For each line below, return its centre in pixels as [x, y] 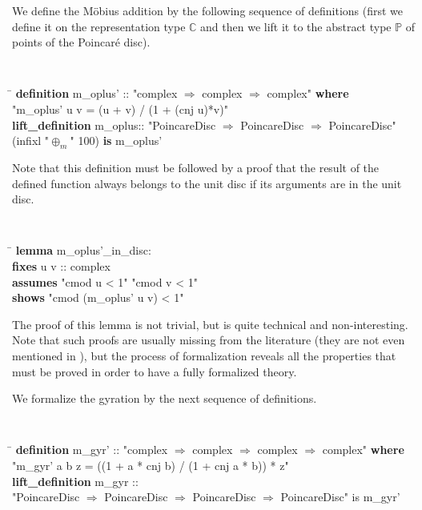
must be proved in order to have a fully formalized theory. [155, 371]
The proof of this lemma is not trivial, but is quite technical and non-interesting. [210, 324]
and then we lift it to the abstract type [296, 26]
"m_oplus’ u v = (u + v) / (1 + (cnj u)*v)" [120, 109]
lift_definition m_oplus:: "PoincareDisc [114, 124]
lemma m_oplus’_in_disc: [83, 250]
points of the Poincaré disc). [81, 42]
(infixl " [31, 141]
